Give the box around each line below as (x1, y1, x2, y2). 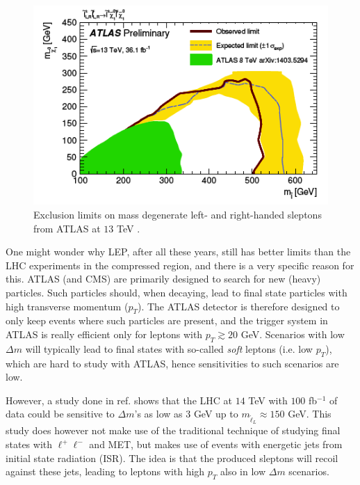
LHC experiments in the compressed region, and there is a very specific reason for (6, 257, 354, 272)
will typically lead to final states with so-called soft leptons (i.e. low (25, 341, 313, 356)
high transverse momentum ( (6, 299, 129, 313)
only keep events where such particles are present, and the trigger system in (6, 313, 328, 328)
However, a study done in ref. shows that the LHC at (6, 392, 232, 407)
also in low (220, 464, 266, 479)
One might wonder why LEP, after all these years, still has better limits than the (6, 244, 351, 259)
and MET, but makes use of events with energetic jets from (89, 437, 343, 452)
